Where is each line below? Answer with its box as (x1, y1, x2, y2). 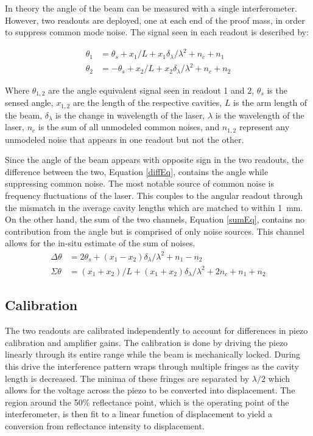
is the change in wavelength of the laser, (55, 108, 205, 121)
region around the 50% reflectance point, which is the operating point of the (5, 395, 289, 408)
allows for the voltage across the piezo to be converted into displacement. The (5, 384, 295, 396)
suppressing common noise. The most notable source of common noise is (5, 177, 275, 190)
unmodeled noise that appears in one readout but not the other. (5, 133, 244, 145)
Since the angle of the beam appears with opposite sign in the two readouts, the (5, 153, 304, 166)
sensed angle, (5, 96, 54, 109)
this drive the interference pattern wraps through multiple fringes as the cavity (5, 360, 299, 372)
